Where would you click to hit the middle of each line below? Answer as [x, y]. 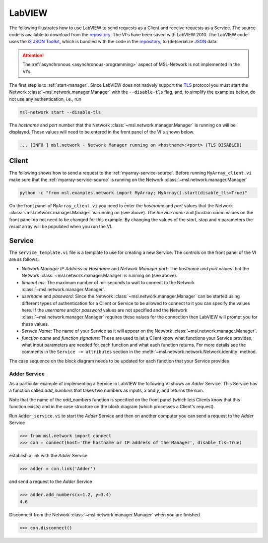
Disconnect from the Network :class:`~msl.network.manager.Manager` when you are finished [104, 514]
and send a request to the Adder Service [51, 482]
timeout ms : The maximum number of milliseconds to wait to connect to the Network [108, 282]
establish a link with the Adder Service [48, 456]
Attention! [33, 55]
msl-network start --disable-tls [60, 112]
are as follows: [24, 259]
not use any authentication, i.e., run [45, 99]
